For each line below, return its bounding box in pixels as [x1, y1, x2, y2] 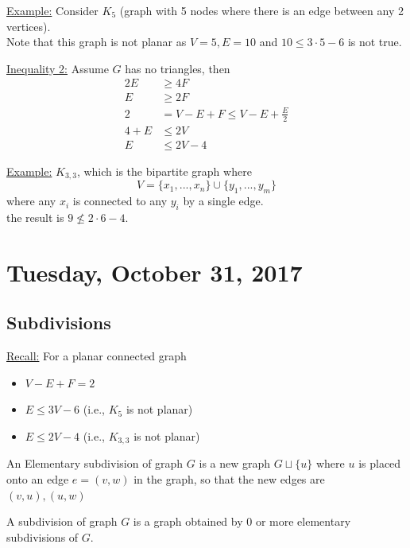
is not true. [347, 33, 402, 50]
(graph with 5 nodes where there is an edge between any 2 [119, 2, 404, 18]
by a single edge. [183, 192, 264, 209]
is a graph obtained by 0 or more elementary [133, 513, 351, 530]
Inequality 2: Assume [6, 60, 109, 76]
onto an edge [6, 470, 69, 487]
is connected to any [72, 192, 168, 209]
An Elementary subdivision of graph [6, 455, 184, 472]
